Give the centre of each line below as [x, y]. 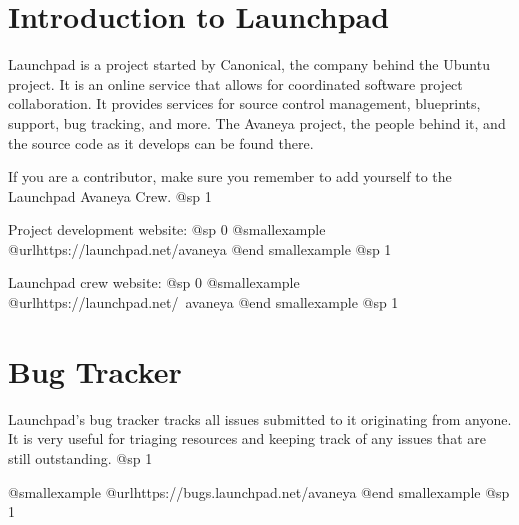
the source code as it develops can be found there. [161, 142]
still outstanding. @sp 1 [80, 457]
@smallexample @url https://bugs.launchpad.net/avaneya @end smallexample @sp [259, 491]
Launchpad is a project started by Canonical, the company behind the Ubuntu [249, 64]
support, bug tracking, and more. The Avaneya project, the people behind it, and [257, 122]
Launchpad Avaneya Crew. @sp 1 [110, 195]
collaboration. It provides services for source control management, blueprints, [244, 103]
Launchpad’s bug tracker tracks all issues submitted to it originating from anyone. [260, 418]
